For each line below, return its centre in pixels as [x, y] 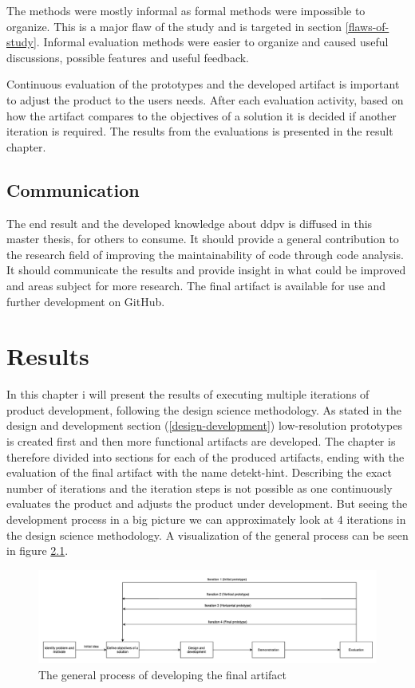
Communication [73, 189]
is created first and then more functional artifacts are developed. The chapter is [201, 441]
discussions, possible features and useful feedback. [128, 57]
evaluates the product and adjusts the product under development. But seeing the [207, 503]
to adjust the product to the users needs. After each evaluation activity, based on [205, 99]
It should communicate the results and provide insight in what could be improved [206, 270]
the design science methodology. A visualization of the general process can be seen [207, 535]
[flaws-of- [367, 26]
